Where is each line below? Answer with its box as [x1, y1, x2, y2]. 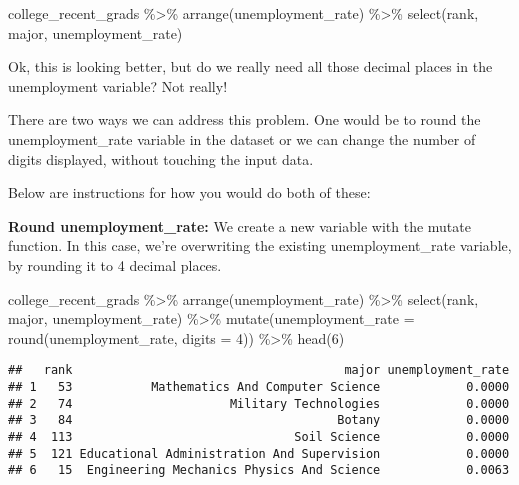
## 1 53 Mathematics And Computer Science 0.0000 [8, 379, 510, 394]
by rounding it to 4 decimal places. [8, 254, 222, 275]
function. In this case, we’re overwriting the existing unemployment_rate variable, [8, 235, 512, 256]
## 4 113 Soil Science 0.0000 [8, 429, 510, 444]
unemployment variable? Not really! [8, 75, 228, 96]
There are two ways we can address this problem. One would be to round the [8, 109, 481, 130]
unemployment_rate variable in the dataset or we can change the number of [8, 128, 476, 149]
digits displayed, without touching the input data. [8, 148, 314, 169]
